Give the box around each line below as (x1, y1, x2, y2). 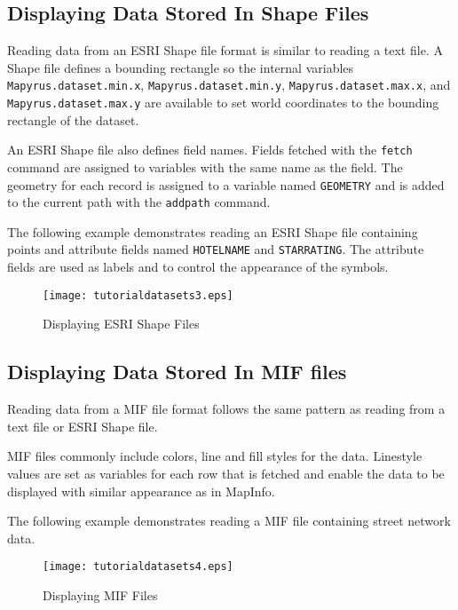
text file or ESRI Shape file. (7, 416, 158, 435)
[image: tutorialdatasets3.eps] (43, 289, 233, 302)
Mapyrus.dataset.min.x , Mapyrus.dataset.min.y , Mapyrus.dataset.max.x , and (7, 75, 451, 94)
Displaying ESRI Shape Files (43, 314, 200, 333)
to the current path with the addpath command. (7, 193, 271, 211)
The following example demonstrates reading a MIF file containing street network (7, 511, 451, 530)
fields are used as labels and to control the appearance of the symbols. (7, 257, 389, 276)
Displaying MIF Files (43, 585, 158, 604)
